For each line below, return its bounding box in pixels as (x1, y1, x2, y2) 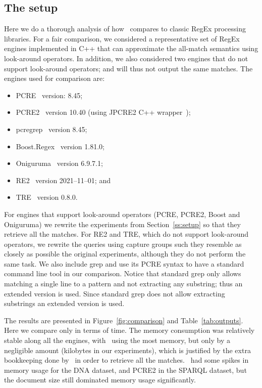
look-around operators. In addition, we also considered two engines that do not (4, 53, 248, 63)
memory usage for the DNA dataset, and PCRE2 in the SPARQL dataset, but (4, 364, 247, 375)
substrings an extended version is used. (4, 298, 125, 309)
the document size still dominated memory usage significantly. (4, 374, 196, 385)
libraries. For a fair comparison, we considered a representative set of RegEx (4, 33, 240, 44)
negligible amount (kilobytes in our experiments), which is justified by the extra (4, 344, 251, 355)
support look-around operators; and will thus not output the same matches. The (4, 63, 253, 73)
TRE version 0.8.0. (16, 192, 78, 202)
